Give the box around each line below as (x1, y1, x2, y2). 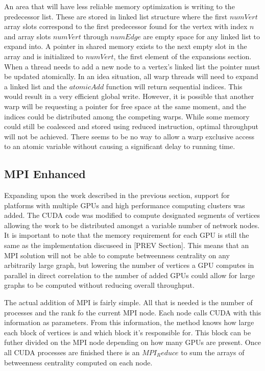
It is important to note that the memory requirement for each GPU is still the (4, 230, 249, 240)
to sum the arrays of (181, 347, 245, 358)
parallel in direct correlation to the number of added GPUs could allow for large (4, 269, 255, 280)
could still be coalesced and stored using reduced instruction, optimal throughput (4, 121, 258, 132)
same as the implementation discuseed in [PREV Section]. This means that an (4, 240, 249, 251)
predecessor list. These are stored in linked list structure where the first (4, 11, 228, 21)
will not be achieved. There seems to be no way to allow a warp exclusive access (4, 131, 254, 141)
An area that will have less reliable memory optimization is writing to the (4, 1, 235, 11)
